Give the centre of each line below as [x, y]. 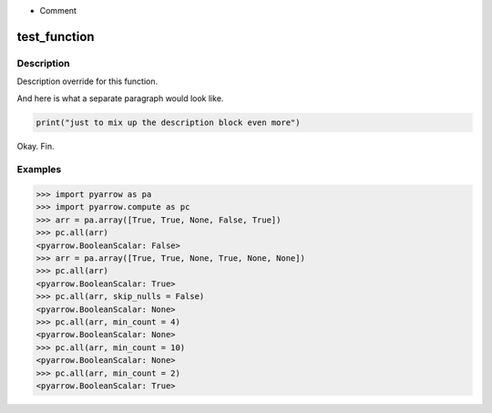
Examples [39, 170]
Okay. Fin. [36, 146]
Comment [58, 10]
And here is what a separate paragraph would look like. [120, 98]
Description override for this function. [87, 81]
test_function [56, 36]
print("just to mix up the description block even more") [168, 122]
